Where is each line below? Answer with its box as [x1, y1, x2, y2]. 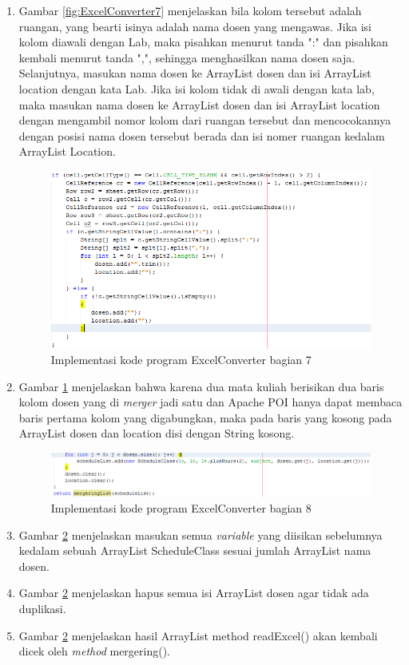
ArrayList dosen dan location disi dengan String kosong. [18, 425, 295, 441]
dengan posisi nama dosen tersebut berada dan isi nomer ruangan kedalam [18, 127, 385, 144]
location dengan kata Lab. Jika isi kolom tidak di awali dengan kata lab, [18, 80, 375, 97]
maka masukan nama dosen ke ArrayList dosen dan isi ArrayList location [18, 96, 380, 113]
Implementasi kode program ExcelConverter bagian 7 [50, 351, 312, 368]
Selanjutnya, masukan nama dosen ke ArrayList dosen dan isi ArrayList [18, 65, 371, 81]
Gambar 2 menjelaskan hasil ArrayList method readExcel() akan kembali [18, 627, 378, 643]
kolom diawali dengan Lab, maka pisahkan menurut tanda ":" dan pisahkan [18, 34, 388, 50]
